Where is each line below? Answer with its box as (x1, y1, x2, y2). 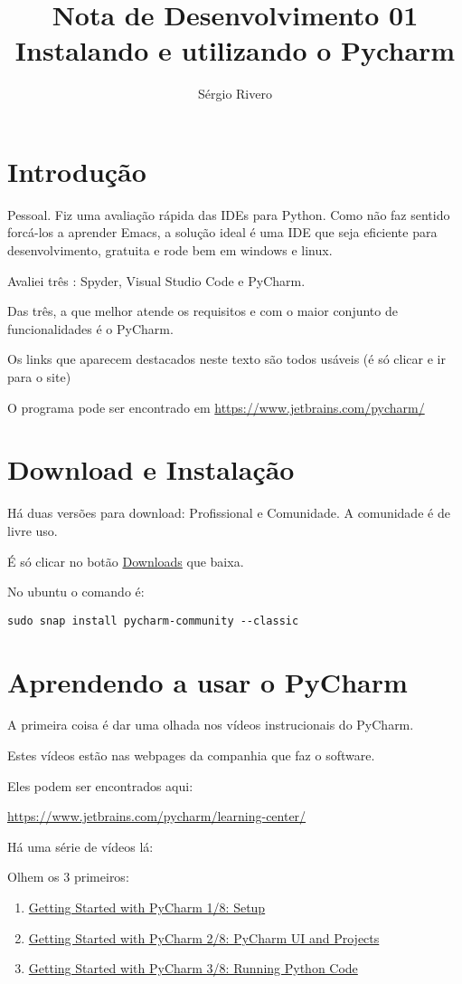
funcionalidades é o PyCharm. (7, 319, 174, 338)
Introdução (7, 152, 146, 189)
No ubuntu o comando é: (7, 582, 145, 601)
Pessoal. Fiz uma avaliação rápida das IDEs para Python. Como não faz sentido (7, 205, 450, 224)
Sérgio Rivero (198, 84, 272, 103)
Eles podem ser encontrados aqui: (7, 776, 193, 795)
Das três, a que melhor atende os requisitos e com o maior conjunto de (7, 301, 398, 320)
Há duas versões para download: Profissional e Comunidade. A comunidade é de (7, 503, 450, 522)
